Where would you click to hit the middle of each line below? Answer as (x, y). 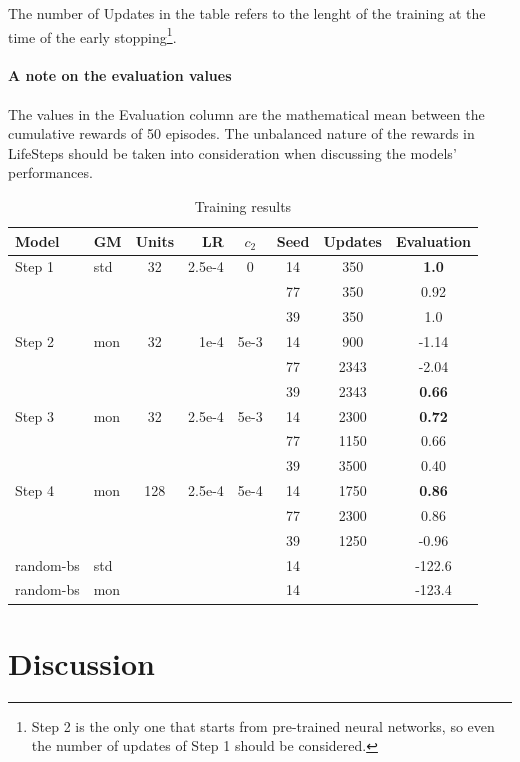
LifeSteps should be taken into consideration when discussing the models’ (232, 152)
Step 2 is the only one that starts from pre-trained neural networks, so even (263, 725)
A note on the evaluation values (120, 75)
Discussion (81, 662)
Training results (243, 206)
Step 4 (34, 490)
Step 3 (34, 415)
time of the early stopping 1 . (92, 35)
